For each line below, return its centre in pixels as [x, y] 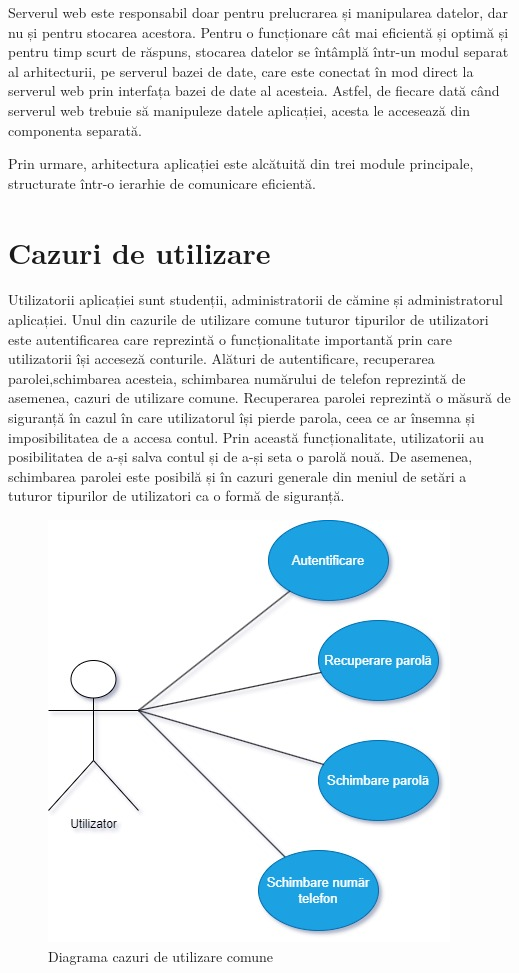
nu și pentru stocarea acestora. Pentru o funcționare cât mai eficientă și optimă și [258, 31]
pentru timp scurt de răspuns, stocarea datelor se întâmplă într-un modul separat [258, 51]
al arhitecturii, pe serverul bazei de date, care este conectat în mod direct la [241, 70]
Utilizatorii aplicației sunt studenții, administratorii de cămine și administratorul [255, 299]
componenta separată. [75, 129]
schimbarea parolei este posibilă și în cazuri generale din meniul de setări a [237, 475]
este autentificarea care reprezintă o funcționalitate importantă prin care [230, 338]
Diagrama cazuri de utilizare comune [161, 955]
